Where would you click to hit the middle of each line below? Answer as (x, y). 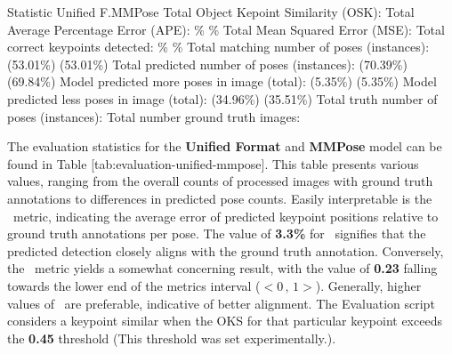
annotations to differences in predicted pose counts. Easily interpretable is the (220, 198)
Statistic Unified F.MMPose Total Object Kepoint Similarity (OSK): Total (211, 12)
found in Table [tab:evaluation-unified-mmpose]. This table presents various (213, 163)
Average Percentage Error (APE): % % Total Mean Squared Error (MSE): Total (226, 29)
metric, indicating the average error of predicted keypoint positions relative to (226, 216)
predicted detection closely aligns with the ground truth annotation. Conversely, (226, 250)
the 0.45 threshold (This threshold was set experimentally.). (172, 338)
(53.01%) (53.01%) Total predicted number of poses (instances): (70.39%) (207, 64)
